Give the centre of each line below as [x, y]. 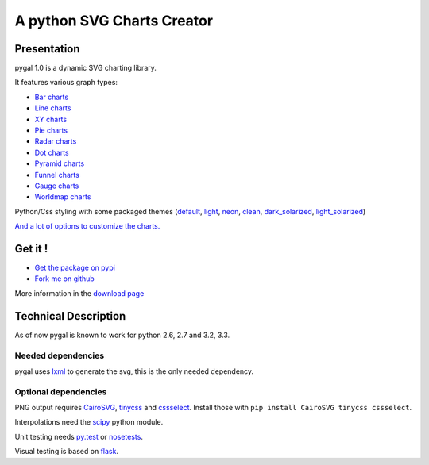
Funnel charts [57, 175]
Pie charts [51, 130]
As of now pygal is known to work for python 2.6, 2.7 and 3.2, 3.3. [122, 335]
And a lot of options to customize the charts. [87, 226]
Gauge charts [57, 186]
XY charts [51, 119]
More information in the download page [79, 293]
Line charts [53, 108]
